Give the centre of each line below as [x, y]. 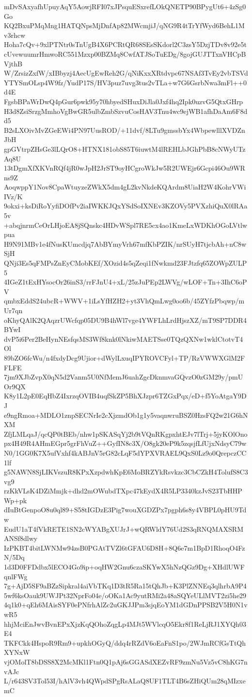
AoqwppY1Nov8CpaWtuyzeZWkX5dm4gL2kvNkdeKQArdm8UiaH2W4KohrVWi [125, 187]
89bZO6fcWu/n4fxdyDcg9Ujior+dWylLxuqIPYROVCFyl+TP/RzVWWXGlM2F [125, 357]
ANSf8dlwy [21, 538]
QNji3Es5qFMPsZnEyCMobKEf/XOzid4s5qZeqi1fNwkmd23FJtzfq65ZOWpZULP [126, 263]
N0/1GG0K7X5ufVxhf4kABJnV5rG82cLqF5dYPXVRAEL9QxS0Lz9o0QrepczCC [125, 452]
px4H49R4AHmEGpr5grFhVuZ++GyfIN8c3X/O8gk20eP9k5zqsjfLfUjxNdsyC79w [125, 443]
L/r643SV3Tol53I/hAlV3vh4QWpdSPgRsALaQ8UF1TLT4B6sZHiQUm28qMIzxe [125, 681]
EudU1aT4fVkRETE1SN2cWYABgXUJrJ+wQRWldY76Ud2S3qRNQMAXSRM [124, 529]
